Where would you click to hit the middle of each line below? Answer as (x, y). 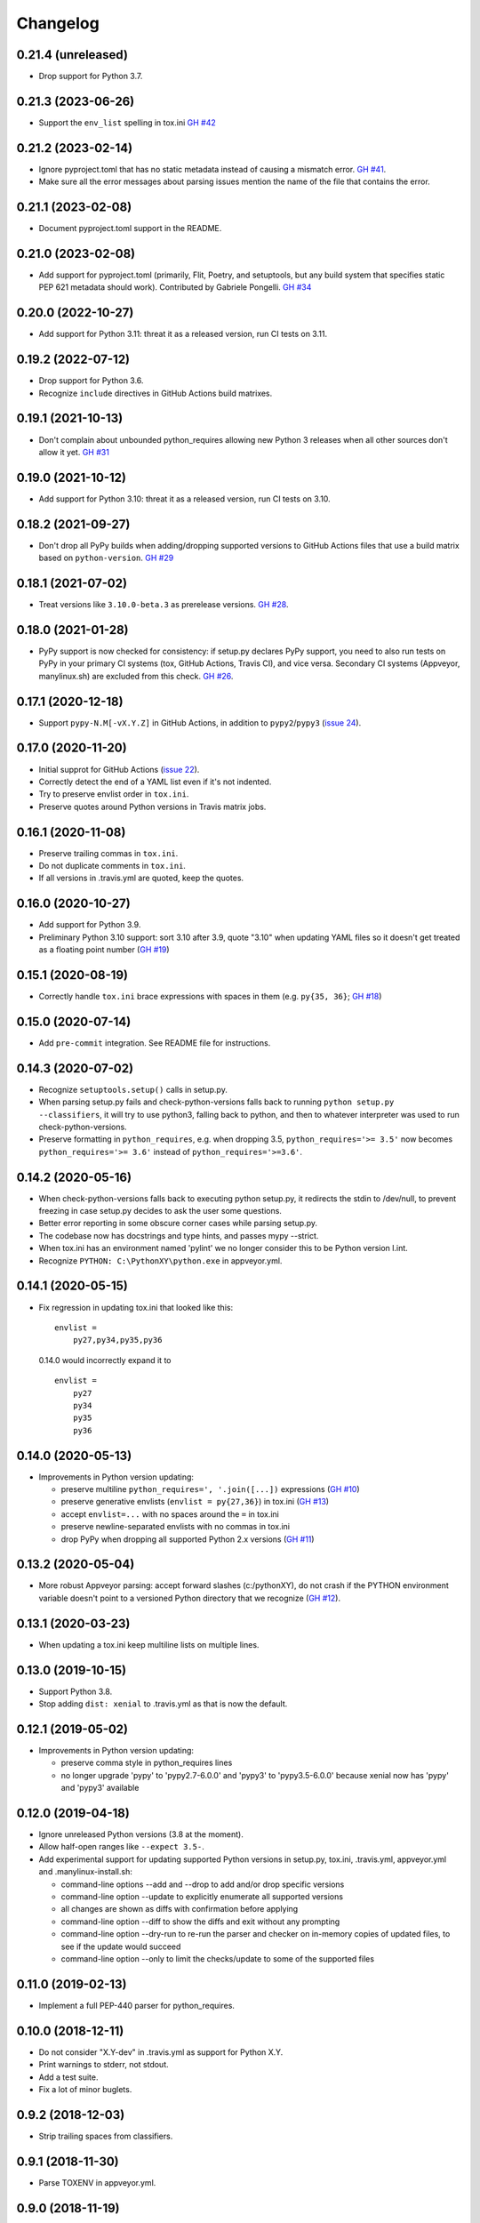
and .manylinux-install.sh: (85, 1872)
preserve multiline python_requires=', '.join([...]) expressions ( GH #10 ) (210, 1489)
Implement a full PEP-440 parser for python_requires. (137, 2005)
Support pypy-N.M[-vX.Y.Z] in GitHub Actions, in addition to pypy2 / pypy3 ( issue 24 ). (200, 722)
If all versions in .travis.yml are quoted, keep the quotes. (141, 878)
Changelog (58, 23)
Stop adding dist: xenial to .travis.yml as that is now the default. (163, 1704)
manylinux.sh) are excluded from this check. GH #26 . (136, 676)
